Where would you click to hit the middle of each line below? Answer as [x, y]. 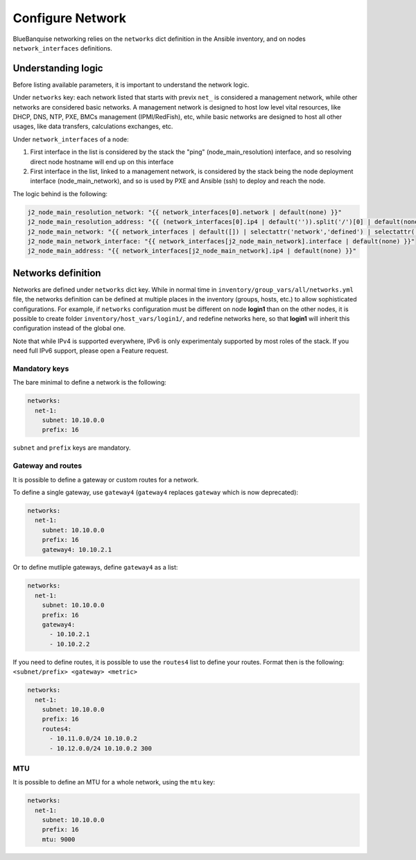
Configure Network [69, 18]
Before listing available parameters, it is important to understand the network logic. [131, 85]
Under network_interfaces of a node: [71, 139]
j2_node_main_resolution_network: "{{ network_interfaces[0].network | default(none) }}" [185, 212]
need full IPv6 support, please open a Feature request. [91, 351]
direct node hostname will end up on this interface [102, 161]
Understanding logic [58, 68]
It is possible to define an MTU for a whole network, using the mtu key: [114, 782]
